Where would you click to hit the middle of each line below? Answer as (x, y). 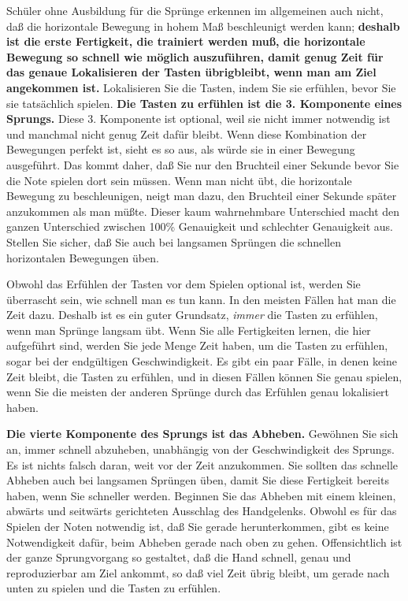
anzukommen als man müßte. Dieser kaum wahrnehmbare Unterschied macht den (203, 211)
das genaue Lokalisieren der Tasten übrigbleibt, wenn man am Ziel (191, 72)
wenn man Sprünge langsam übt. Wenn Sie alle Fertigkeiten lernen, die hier (189, 330)
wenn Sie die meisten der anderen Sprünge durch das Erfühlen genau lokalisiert (198, 392)
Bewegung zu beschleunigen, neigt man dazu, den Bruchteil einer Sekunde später (202, 196)
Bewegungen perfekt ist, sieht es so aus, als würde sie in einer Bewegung (181, 149)
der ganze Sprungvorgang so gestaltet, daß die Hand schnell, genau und (179, 557)
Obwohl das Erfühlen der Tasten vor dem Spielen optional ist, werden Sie (184, 284)
